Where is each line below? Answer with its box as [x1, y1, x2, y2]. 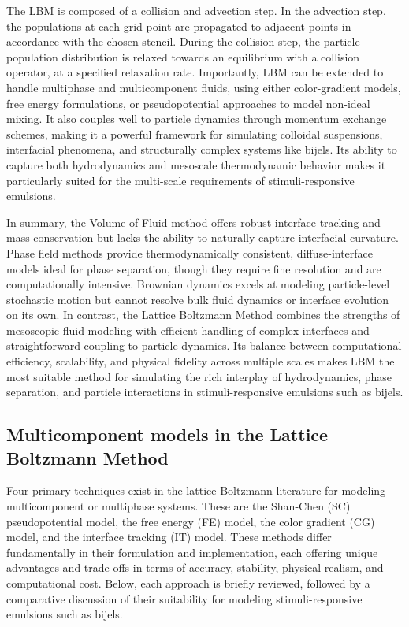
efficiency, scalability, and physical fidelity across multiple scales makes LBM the [6, 353, 395, 369]
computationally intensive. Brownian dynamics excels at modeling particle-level [6, 276, 390, 292]
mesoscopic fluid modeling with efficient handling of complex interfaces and [6, 321, 370, 338]
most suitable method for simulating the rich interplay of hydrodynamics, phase [6, 368, 392, 384]
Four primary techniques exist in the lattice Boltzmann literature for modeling [6, 482, 386, 499]
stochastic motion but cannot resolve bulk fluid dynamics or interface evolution [6, 291, 389, 307]
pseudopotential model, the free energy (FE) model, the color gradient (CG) [6, 513, 375, 529]
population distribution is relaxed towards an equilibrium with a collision [6, 48, 360, 65]
